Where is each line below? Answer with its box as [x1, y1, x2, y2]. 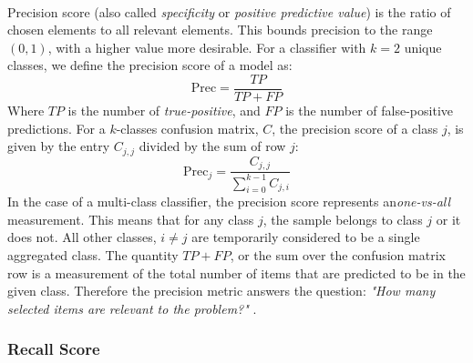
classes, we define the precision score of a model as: [7, 55, 293, 75]
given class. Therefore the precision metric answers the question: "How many [7, 281, 436, 300]
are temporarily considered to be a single [191, 227, 420, 247]
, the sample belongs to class [262, 209, 423, 228]
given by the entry [7, 136, 110, 156]
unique [404, 37, 442, 56]
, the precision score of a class [272, 118, 438, 137]
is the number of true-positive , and [67, 101, 261, 120]
